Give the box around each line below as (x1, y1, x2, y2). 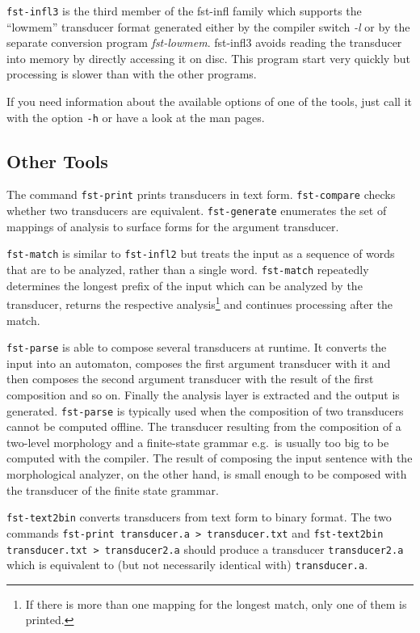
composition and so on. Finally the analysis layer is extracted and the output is (6, 386, 400, 403)
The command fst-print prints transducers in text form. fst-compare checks (6, 186, 396, 203)
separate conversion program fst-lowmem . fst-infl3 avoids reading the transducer (6, 34, 402, 51)
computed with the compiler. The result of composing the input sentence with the (6, 449, 413, 466)
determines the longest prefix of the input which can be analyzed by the (6, 276, 363, 293)
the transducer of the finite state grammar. (6, 481, 219, 498)
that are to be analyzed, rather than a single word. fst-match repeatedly (6, 261, 369, 278)
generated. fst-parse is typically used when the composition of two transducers (6, 402, 404, 419)
